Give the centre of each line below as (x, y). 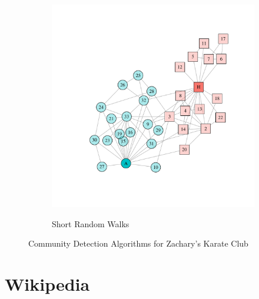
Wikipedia (47, 283)
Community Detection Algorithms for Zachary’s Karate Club (138, 243)
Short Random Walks (91, 223)
